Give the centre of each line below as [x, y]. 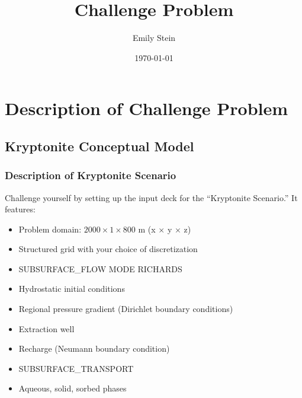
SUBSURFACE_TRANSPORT [76, 368]
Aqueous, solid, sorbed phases [73, 388]
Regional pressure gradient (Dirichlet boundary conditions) [126, 309]
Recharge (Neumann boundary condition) [94, 348]
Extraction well [46, 328]
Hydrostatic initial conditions [72, 289]
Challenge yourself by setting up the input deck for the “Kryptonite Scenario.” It [151, 197]
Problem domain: [50, 229]
